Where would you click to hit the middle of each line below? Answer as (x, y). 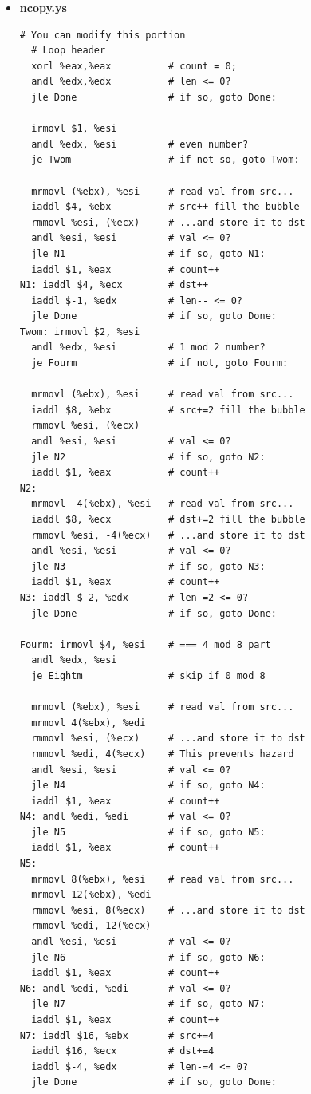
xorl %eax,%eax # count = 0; (134, 66)
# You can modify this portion (102, 35)
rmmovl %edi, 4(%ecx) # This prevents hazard (163, 754)
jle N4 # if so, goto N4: (148, 786)
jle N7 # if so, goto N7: (148, 1004)
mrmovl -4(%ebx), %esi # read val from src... (163, 504)
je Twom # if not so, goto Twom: (165, 160)
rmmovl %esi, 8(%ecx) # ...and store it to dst (168, 910)
